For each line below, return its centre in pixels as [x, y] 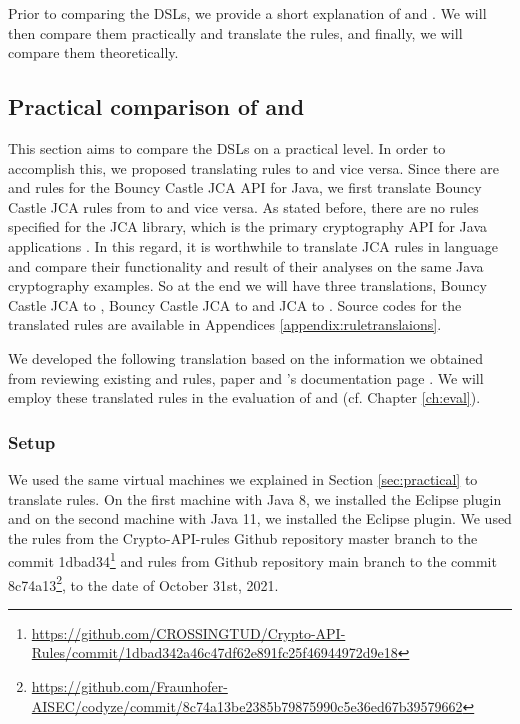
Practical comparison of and [156, 106]
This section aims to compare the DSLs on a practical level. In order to [227, 147]
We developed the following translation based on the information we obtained [246, 357]
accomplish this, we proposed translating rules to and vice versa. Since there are [254, 167]
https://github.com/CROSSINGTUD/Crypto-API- [188, 632]
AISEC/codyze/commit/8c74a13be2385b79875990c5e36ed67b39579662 [247, 705]
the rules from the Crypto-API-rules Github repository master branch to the [243, 537]
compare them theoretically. [93, 52]
